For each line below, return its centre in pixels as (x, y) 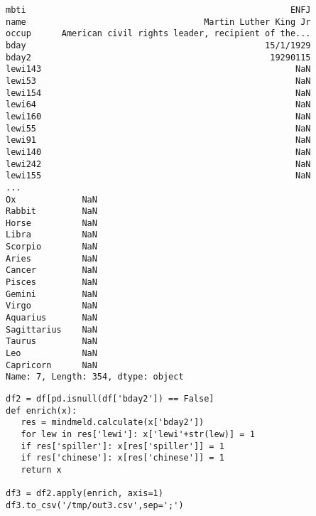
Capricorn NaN (51, 365)
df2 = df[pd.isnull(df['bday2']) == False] (110, 399)
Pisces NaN (51, 283)
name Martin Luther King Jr (158, 22)
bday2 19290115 (158, 57)
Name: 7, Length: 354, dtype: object (95, 377)
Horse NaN (51, 223)
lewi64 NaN (158, 105)
